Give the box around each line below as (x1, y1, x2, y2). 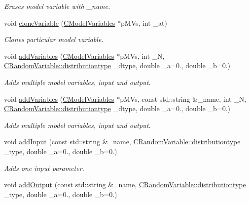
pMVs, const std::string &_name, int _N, (120, 93, 247, 104)
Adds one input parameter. (4, 162, 84, 173)
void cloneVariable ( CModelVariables (4, 17, 115, 28)
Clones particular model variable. (4, 34, 104, 44)
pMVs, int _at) (121, 17, 167, 28)
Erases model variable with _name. (4, 1, 110, 11)
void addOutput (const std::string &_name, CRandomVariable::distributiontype (4, 179, 246, 190)
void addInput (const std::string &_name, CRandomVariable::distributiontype (4, 136, 241, 147)
